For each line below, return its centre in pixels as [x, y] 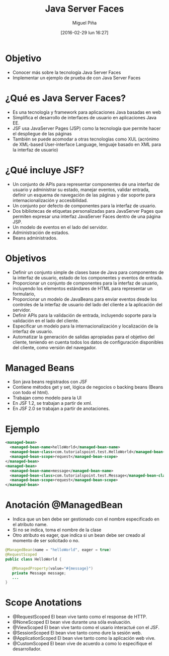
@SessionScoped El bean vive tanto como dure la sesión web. [77, 633]
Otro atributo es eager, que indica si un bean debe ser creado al [79, 535]
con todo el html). [31, 393]
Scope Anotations [44, 603]
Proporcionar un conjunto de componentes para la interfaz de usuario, [85, 283]
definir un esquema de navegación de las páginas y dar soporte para [84, 195]
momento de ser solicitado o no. [46, 541]
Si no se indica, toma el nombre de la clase [57, 530]
